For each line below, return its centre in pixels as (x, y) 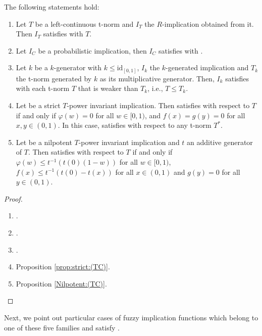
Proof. (13, 198)
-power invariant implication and (129, 142)
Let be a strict (38, 105)
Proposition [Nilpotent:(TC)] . (61, 283)
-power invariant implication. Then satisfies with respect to (158, 105)
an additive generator (220, 142)
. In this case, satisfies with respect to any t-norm (135, 125)
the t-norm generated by (54, 78)
